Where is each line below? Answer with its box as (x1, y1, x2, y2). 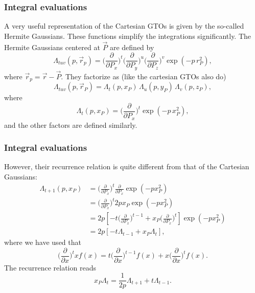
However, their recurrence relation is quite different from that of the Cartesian (4, 161, 249, 172)
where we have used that (4, 237, 81, 247)
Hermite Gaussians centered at (4, 41, 100, 52)
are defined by (109, 41, 154, 52)
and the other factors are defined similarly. (4, 119, 137, 130)
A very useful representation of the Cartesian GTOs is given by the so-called (4, 20, 244, 31)
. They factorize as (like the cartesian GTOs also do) (61, 71, 226, 81)
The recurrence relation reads (4, 262, 96, 273)
